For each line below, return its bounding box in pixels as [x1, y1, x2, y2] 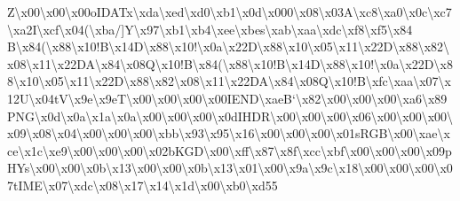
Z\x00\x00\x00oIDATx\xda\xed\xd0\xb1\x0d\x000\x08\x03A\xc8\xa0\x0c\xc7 [7, 3, 452, 20]
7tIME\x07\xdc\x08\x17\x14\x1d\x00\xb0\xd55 [7, 175, 278, 194]
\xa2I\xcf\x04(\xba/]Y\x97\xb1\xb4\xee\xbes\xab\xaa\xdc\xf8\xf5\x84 [7, 19, 413, 38]
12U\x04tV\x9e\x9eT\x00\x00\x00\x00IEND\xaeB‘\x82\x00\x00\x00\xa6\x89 [7, 89, 448, 107]
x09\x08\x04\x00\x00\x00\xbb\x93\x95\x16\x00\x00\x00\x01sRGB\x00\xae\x [7, 124, 450, 143]
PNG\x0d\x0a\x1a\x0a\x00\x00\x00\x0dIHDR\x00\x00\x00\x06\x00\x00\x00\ [7, 106, 454, 125]
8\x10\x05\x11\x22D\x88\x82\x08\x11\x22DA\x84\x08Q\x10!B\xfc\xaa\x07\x [7, 72, 451, 90]
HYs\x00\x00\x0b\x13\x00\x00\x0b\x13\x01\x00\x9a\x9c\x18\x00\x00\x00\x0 [7, 158, 453, 177]
